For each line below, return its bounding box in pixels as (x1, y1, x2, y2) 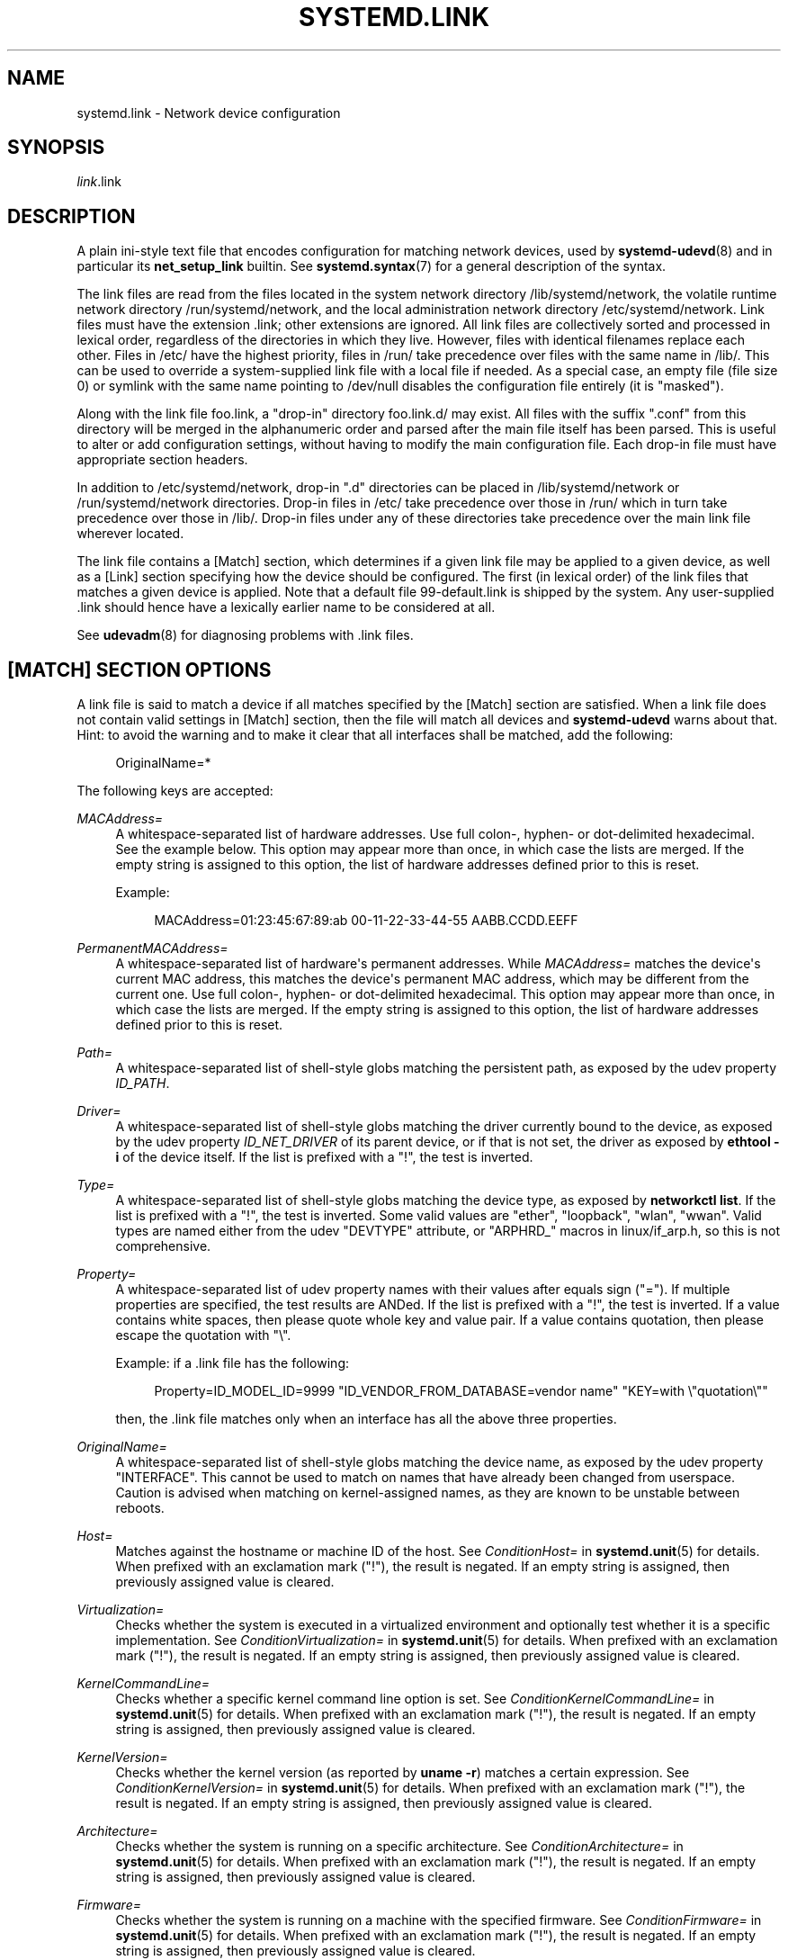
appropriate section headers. (76, 452, 248, 468)
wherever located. (76, 526, 184, 542)
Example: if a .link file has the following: (115, 1355, 349, 1371)
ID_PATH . (115, 1075, 170, 1092)
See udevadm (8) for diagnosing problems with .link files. (76, 627, 414, 643)
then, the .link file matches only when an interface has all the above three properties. (115, 1411, 617, 1427)
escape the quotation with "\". (115, 1327, 291, 1344)
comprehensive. (115, 1238, 211, 1254)
